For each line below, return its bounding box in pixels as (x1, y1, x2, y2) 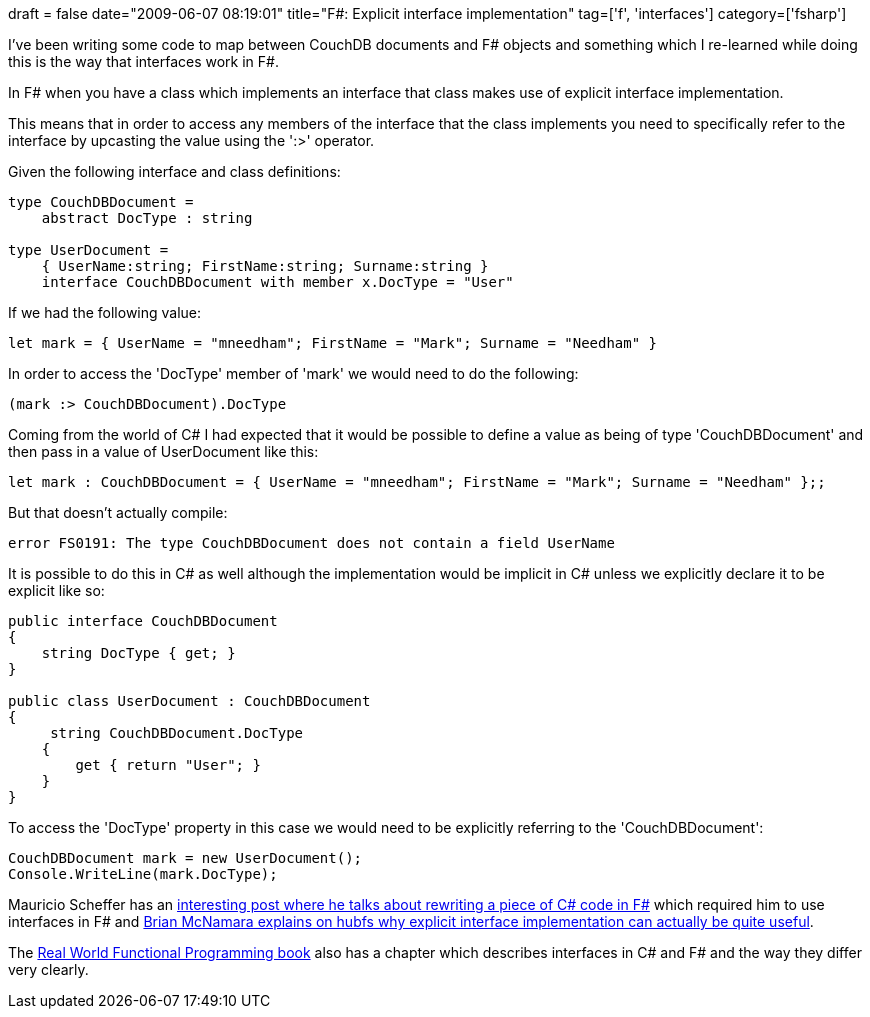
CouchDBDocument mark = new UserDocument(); (8, 850, 363, 866)
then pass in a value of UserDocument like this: (8, 443, 319, 460)
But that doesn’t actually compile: (8, 504, 228, 521)
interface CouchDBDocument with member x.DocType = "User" (41, 274, 514, 290)
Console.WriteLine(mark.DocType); (8, 866, 278, 882)
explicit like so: (8, 582, 105, 599)
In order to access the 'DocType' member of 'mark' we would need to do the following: (8, 365, 579, 382)
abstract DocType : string (41, 210, 253, 226)
